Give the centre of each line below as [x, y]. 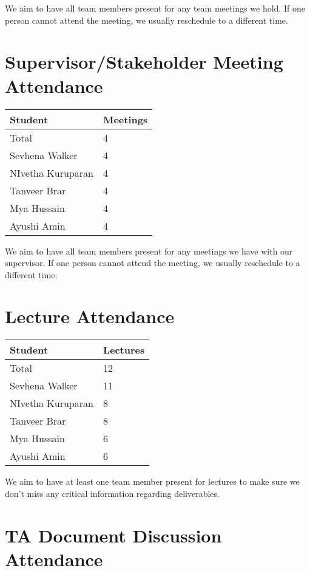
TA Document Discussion [113, 535]
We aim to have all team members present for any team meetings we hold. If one [155, 8]
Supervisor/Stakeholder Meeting [144, 62]
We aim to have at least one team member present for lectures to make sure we [152, 481]
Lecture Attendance [90, 316]
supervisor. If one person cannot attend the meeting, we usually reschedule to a [153, 263]
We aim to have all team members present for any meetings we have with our [149, 251]
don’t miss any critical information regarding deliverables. [112, 493]
